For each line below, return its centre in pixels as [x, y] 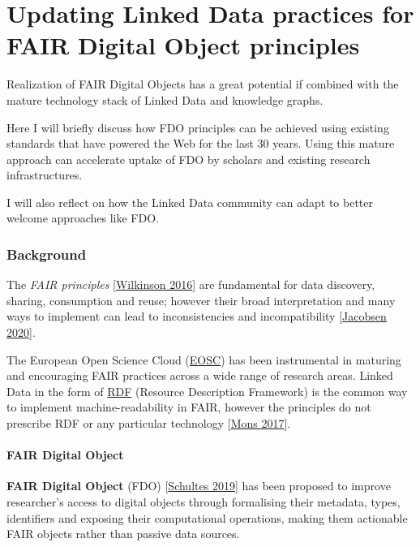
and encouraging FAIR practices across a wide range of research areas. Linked [200, 375]
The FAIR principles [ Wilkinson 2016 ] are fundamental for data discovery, [191, 284]
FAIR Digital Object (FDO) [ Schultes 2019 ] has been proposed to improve [199, 486]
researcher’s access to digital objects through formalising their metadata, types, [204, 502]
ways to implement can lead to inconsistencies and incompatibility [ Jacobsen [197, 316]
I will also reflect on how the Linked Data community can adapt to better [190, 202]
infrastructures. [45, 175]
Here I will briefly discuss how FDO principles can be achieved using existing [198, 127]
